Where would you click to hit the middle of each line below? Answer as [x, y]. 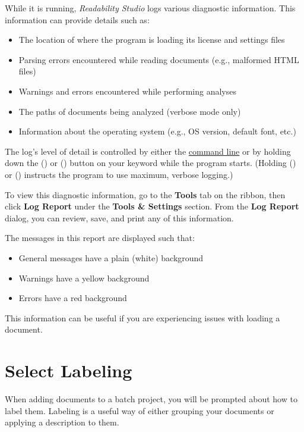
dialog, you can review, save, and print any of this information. [119, 217]
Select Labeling [69, 370]
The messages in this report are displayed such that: [100, 238]
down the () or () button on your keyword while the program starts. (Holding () [151, 163]
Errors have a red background [73, 298]
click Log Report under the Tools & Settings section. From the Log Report [152, 206]
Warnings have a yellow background [84, 278]
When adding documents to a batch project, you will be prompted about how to [151, 399]
